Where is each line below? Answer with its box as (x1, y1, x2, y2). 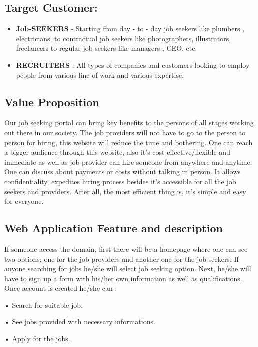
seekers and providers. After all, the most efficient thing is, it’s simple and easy (4, 186, 246, 196)
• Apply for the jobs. (4, 333, 70, 344)
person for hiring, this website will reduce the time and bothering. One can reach (4, 137, 253, 147)
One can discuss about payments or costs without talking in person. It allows (4, 166, 241, 177)
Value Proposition (4, 94, 99, 109)
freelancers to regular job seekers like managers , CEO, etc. (16, 43, 197, 53)
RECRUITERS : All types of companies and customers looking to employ (16, 59, 250, 70)
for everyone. (4, 196, 44, 206)
